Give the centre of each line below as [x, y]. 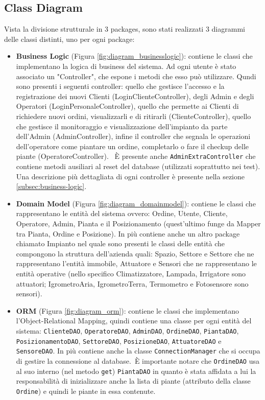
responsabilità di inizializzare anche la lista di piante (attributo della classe [133, 381]
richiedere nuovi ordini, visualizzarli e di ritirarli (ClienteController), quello [134, 116]
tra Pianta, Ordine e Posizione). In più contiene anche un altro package [128, 233]
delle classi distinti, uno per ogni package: [69, 39]
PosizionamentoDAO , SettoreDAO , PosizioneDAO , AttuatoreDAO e [119, 340]
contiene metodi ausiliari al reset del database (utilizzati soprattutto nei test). [138, 166]
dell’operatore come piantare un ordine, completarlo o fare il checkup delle [132, 146]
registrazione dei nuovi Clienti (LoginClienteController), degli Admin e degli [135, 96]
